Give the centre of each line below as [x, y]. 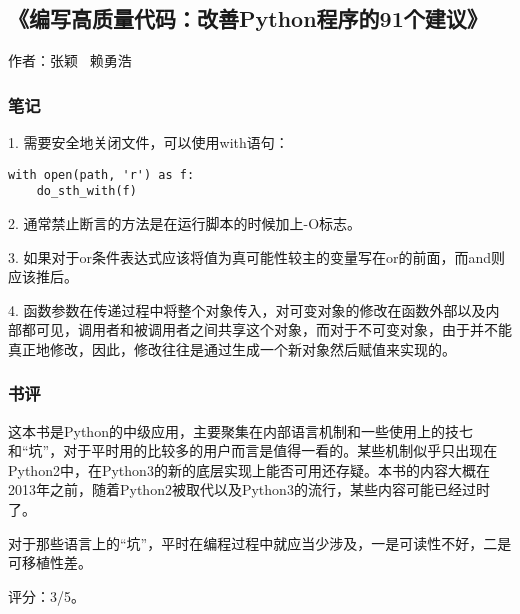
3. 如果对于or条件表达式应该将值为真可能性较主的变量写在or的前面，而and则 [257, 256]
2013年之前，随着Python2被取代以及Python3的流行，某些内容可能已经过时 [249, 489]
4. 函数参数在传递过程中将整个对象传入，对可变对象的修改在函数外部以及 [247, 309]
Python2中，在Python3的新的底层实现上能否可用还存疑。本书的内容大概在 [249, 469]
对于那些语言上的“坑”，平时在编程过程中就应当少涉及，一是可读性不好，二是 [260, 542]
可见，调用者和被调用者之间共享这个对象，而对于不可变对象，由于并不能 [273, 329]
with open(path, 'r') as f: [101, 174]
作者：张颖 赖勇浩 [70, 60]
